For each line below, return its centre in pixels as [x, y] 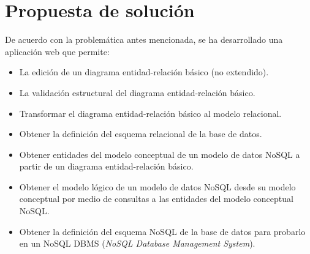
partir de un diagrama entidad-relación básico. [106, 166]
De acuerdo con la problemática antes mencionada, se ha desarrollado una [144, 39]
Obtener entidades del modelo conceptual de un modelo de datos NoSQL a [160, 154]
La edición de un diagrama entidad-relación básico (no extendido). [144, 72]
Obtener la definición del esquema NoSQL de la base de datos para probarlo [162, 231]
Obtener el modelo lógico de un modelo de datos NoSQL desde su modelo [157, 186]
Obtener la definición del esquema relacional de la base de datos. [141, 134]
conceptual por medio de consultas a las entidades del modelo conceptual [156, 199]
